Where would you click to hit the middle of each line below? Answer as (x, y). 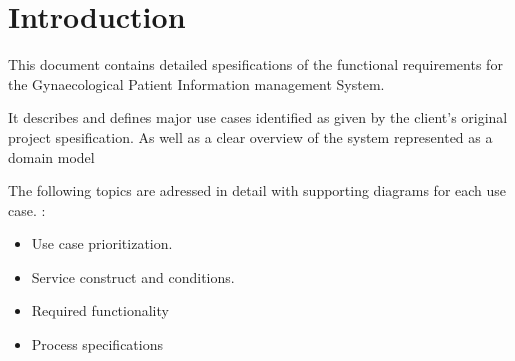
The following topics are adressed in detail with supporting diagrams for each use (257, 190)
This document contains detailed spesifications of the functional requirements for (255, 64)
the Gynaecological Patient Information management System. (196, 83)
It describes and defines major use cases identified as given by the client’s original (258, 117)
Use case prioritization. (102, 243)
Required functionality (100, 310)
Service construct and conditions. (133, 276)
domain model (51, 156)
